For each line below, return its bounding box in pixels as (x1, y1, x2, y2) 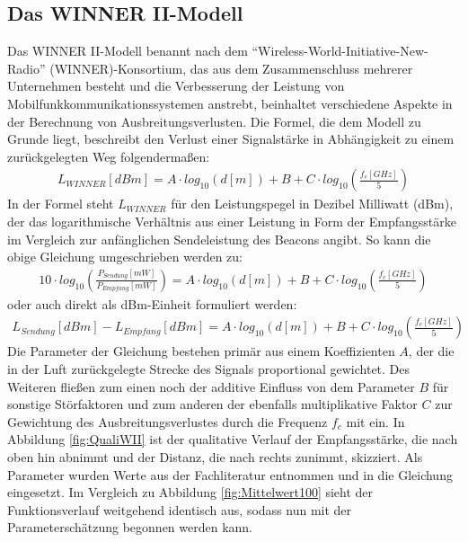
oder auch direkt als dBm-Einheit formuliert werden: (7, 294, 297, 313)
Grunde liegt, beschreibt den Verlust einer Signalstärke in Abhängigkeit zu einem (7, 129, 455, 148)
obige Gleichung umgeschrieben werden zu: (7, 247, 243, 266)
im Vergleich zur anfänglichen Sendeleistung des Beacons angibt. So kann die (7, 229, 431, 248)
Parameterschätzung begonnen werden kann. (7, 518, 253, 537)
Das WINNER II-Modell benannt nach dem (7, 41, 248, 60)
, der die (408, 342, 455, 360)
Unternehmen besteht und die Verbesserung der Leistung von (7, 76, 345, 95)
